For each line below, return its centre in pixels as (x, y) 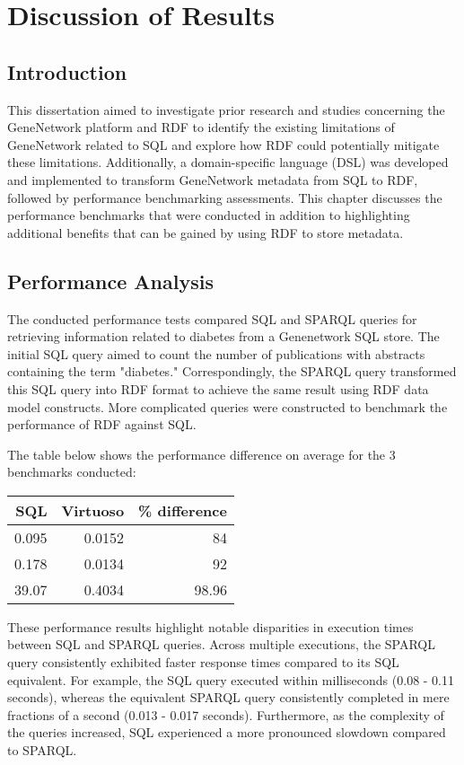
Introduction (67, 71)
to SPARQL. (42, 750)
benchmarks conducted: (72, 472)
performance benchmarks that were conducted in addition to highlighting (209, 215)
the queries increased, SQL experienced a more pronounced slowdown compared (227, 732)
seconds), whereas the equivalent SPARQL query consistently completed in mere (228, 697)
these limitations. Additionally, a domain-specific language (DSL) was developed (228, 162)
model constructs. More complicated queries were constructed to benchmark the (228, 406)
